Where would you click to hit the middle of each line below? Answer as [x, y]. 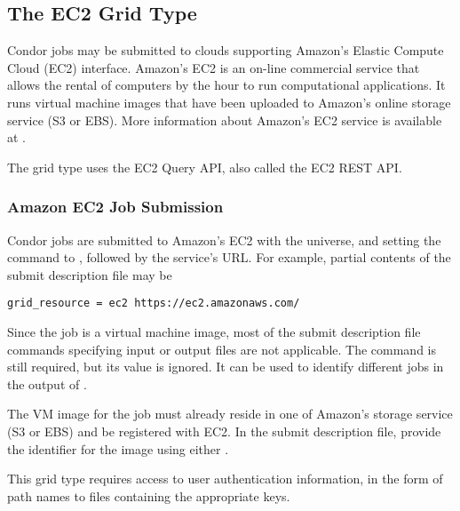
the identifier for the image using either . [118, 448]
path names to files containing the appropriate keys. [149, 495]
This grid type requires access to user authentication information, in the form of [225, 479]
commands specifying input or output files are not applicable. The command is [222, 349]
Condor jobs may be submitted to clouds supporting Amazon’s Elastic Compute [226, 50]
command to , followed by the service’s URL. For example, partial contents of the [229, 257]
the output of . [47, 383]
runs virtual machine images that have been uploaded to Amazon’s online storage [229, 102]
